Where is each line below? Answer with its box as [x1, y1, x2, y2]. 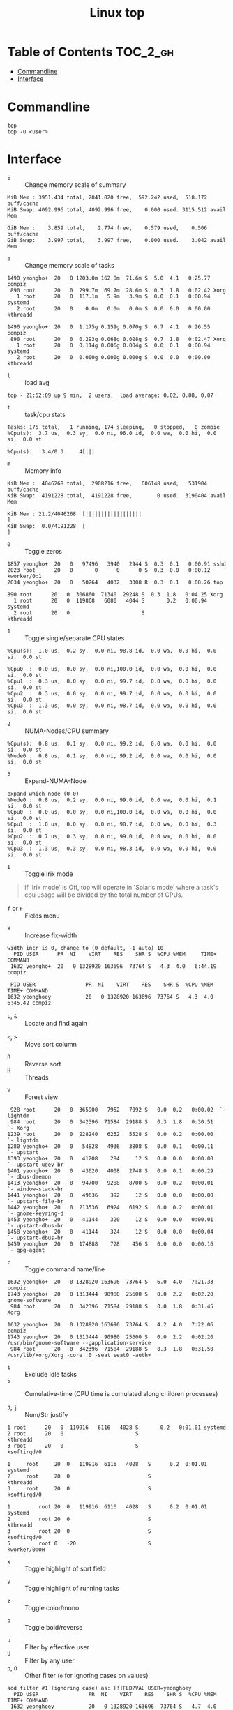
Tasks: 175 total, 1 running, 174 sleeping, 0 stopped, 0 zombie [7, 423, 220, 430]
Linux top [89, 5, 145, 21]
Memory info [24, 466, 61, 475]
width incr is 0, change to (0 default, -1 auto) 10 [7, 944, 164, 951]
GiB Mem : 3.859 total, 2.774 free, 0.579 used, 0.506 [7, 225, 208, 232]
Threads [24, 1073, 49, 1082]
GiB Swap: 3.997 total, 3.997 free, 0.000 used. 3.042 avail [7, 236, 227, 243]
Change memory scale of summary [24, 180, 126, 189]
